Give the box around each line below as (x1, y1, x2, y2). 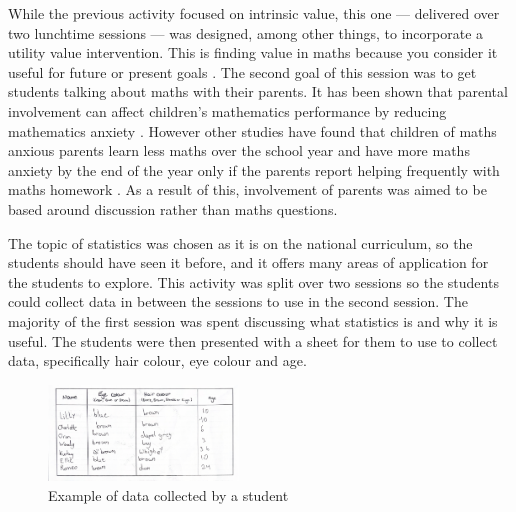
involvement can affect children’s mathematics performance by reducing (8, 100, 447, 121)
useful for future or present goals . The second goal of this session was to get (8, 61, 477, 82)
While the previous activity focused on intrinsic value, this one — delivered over (8, 3, 500, 23)
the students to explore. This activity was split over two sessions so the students (8, 271, 499, 292)
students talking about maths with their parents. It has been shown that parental (8, 81, 508, 102)
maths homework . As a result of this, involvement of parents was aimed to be (8, 179, 487, 200)
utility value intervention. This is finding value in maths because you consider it (8, 42, 498, 63)
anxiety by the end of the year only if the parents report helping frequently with (8, 159, 500, 180)
